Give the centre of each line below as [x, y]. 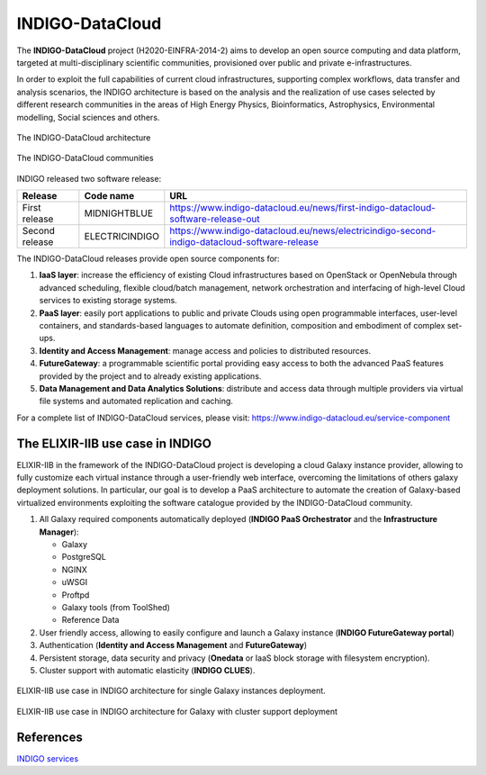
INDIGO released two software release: [89, 178]
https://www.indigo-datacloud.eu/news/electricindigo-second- [303, 231]
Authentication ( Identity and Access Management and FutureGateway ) [173, 645]
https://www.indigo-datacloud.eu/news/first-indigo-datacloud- [303, 208]
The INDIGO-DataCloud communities [85, 158]
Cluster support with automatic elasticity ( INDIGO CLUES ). [147, 670]
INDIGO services [48, 758]
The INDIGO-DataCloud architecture [84, 137]
